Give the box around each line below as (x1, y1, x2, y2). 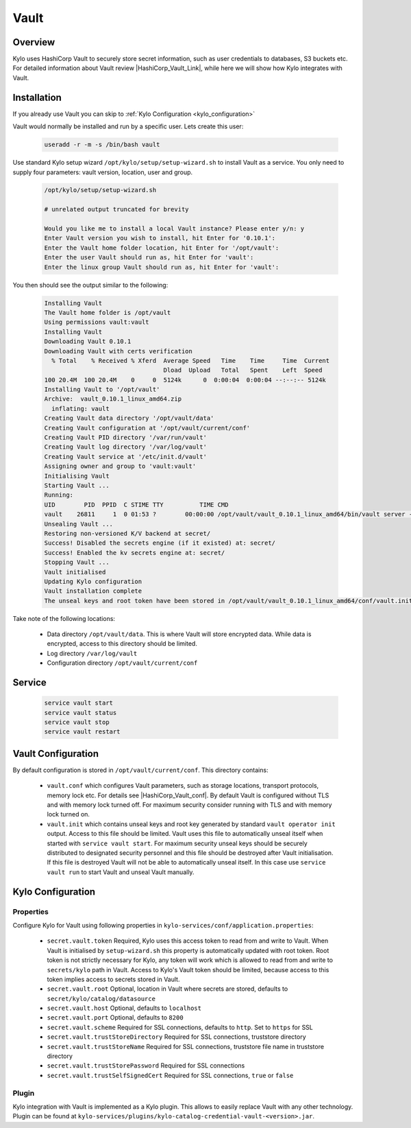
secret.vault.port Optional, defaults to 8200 (47, 1013, 184, 1022)
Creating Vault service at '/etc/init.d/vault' (44, 453, 207, 460)
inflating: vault (51, 405, 110, 412)
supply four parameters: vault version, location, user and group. (12, 168, 193, 176)
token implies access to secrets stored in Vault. (47, 975, 180, 983)
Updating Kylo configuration (44, 577, 142, 585)
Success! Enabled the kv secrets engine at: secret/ (44, 549, 225, 556)
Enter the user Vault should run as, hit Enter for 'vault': (44, 254, 254, 261)
